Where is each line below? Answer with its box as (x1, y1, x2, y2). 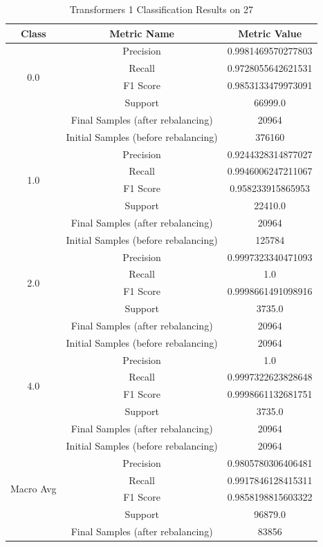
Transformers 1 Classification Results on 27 (69, 2, 253, 16)
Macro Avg (10, 481, 57, 495)
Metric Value (238, 26, 302, 40)
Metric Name (109, 26, 174, 40)
